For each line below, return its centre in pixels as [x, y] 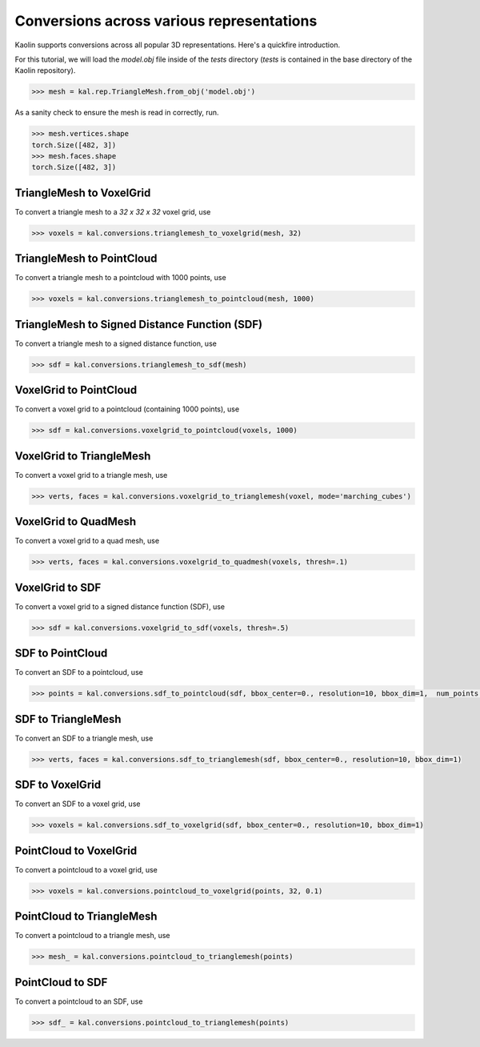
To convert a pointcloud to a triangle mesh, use [92, 936]
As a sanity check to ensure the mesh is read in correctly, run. [117, 113]
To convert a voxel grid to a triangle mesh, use [91, 475]
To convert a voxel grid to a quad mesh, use [87, 541]
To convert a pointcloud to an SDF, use [79, 1001]
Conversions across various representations [166, 21]
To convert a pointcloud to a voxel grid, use [86, 869]
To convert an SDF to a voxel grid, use [78, 804]
